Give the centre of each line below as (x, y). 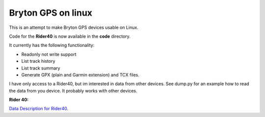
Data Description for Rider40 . (39, 109)
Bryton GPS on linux (51, 13)
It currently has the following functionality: (52, 45)
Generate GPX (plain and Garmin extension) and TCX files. (80, 75)
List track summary (41, 68)
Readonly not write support (49, 54)
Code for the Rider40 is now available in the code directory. (70, 36)
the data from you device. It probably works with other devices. (73, 91)
